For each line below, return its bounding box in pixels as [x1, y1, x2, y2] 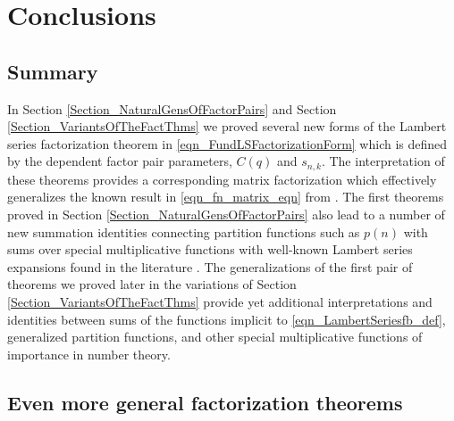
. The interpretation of [321, 152, 445, 170]
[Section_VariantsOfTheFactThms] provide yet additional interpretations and [7, 292, 433, 310]
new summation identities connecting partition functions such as [7, 222, 360, 241]
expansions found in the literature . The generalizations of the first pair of [7, 257, 413, 276]
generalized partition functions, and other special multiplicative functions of [7, 327, 423, 346]
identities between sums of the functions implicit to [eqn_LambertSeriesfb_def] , [7, 310, 446, 328]
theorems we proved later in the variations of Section [7, 275, 297, 293]
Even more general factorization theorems [7, 388, 403, 416]
